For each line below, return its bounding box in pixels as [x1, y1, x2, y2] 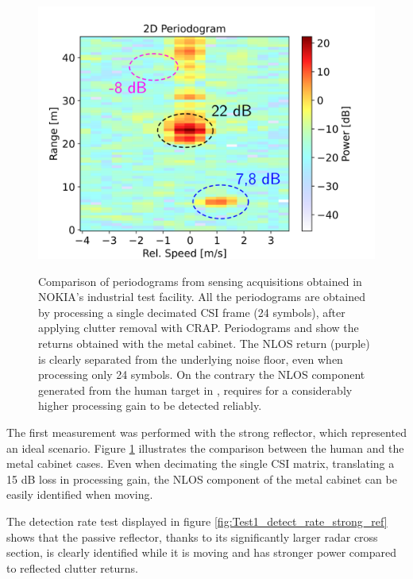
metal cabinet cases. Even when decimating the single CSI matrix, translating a [6, 455, 395, 472]
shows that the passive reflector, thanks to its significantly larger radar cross [6, 528, 378, 545]
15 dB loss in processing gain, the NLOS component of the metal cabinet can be [6, 470, 397, 487]
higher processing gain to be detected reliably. [38, 397, 262, 414]
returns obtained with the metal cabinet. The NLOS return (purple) [38, 334, 370, 351]
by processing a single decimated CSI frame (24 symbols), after [38, 303, 345, 320]
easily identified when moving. [6, 486, 153, 503]
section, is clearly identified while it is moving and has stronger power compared [6, 544, 396, 561]
